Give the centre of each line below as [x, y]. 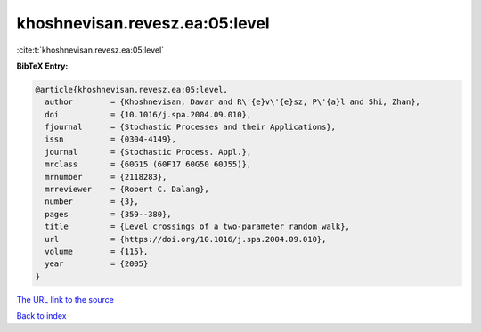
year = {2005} [97, 264]
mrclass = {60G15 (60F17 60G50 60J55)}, [148, 164]
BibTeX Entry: [42, 66]
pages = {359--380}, [109, 214]
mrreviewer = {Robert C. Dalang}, [127, 190]
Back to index [41, 316]
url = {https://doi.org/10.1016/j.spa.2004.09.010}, [186, 239]
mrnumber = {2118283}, [106, 177]
